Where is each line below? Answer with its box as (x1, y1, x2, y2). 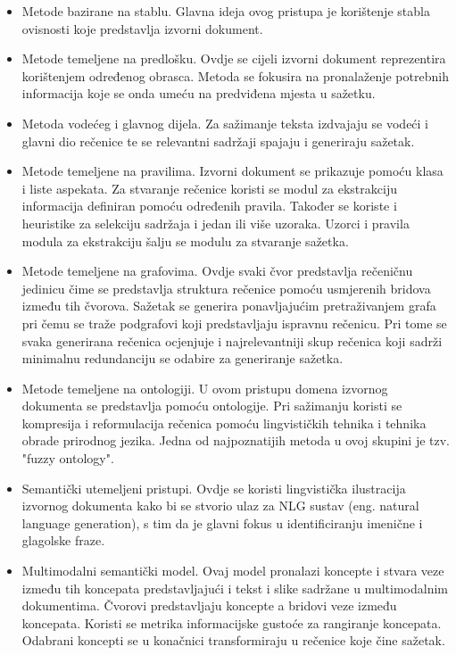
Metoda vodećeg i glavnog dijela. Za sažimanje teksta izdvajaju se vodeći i (21, 113, 429, 132)
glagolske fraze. (21, 531, 105, 550)
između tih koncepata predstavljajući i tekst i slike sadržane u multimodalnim (21, 578, 448, 597)
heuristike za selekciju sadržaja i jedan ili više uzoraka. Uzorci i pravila (21, 213, 410, 232)
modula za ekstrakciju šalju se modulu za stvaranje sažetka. (21, 231, 349, 250)
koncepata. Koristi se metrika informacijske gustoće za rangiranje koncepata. (21, 613, 442, 632)
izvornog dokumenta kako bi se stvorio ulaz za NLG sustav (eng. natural (21, 496, 419, 515)
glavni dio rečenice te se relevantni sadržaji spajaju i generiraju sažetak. (21, 131, 415, 150)
